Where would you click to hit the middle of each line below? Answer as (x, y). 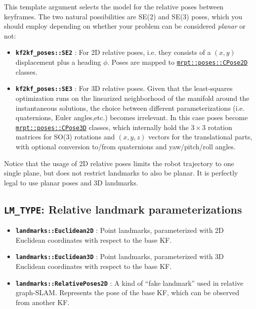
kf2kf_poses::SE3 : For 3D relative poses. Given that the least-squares (124, 88)
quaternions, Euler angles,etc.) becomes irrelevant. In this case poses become (132, 117)
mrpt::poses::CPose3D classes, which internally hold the (102, 127)
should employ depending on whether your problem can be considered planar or (125, 26)
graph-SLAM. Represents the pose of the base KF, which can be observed (127, 292)
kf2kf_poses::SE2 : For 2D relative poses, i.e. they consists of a (113, 52)
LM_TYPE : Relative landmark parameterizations (123, 209)
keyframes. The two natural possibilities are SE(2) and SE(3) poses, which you (123, 16)
